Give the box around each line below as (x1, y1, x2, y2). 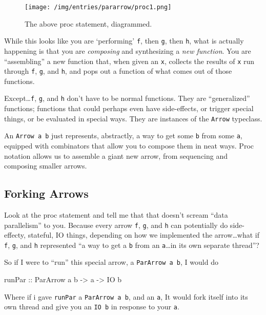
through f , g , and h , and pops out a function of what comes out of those (4, 66, 232, 76)
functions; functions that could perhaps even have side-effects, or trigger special (4, 103, 254, 114)
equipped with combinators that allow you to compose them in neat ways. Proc (4, 140, 254, 151)
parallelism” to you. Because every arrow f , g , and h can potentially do (4, 219, 228, 230)
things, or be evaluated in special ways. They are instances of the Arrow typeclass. (4, 113, 262, 123)
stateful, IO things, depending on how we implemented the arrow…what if (28, 229, 260, 240)
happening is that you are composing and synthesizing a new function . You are (4, 45, 251, 56)
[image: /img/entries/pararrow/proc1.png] (25, 4, 172, 11)
